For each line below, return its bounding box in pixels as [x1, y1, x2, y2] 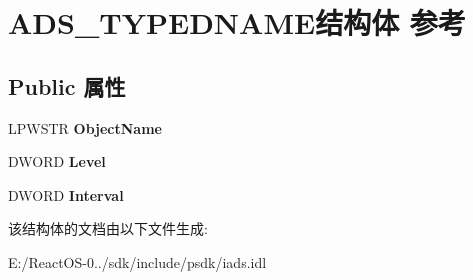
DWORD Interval [8, 184, 124, 205]
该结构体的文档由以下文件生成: [8, 218, 208, 239]
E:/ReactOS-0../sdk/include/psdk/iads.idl [8, 251, 267, 272]
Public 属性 [8, 70, 126, 101]
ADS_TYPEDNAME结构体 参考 [8, 2, 466, 43]
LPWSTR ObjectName [8, 117, 162, 138]
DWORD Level [8, 151, 106, 172]
